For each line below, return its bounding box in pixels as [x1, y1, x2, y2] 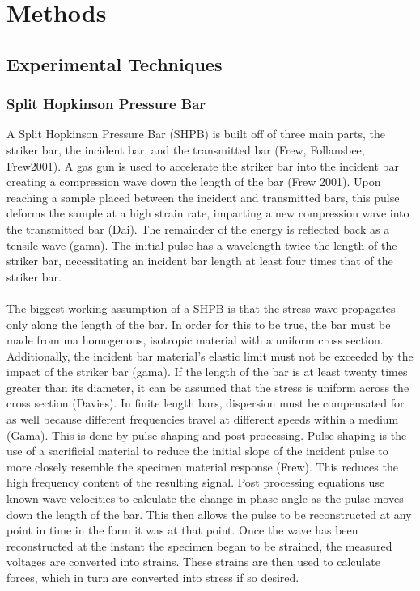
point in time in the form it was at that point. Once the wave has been [6, 521, 358, 538]
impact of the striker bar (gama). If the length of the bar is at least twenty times [6, 363, 408, 380]
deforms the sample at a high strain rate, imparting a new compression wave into [6, 205, 409, 222]
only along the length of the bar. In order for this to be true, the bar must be [6, 315, 391, 332]
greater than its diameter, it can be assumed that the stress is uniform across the [6, 378, 409, 395]
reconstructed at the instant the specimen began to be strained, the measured [6, 537, 392, 554]
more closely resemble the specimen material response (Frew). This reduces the [6, 458, 398, 475]
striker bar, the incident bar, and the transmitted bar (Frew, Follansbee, [6, 141, 365, 158]
